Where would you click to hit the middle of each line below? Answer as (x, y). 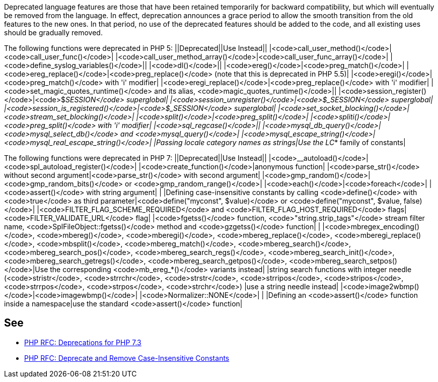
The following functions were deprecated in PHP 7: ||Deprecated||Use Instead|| (135, 158)
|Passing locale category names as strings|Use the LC (244, 142)
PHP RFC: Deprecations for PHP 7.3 (83, 342)
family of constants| (373, 142)
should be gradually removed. (53, 33)
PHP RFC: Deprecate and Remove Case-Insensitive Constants (127, 358)
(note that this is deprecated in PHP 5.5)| (282, 74)
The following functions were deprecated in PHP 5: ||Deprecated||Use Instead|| (136, 48)
